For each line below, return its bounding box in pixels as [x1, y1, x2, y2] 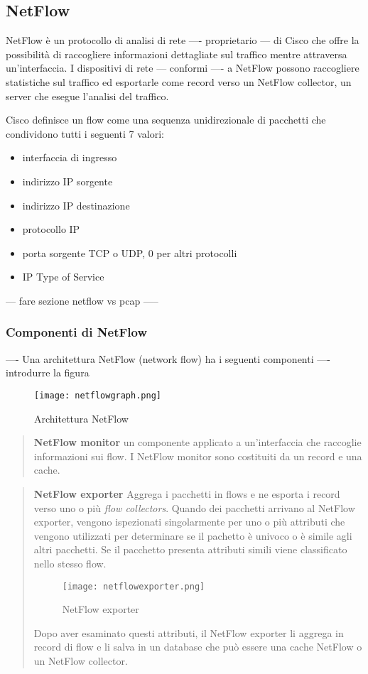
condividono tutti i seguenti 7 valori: [6, 126, 164, 141]
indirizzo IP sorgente [22, 173, 113, 188]
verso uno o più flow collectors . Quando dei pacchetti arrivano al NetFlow [33, 500, 355, 515]
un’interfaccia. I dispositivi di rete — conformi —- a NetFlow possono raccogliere [6, 60, 359, 75]
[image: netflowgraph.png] [34, 390, 161, 401]
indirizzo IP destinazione [22, 197, 130, 212]
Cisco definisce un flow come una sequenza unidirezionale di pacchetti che [6, 112, 326, 127]
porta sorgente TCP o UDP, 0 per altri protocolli [22, 245, 237, 260]
